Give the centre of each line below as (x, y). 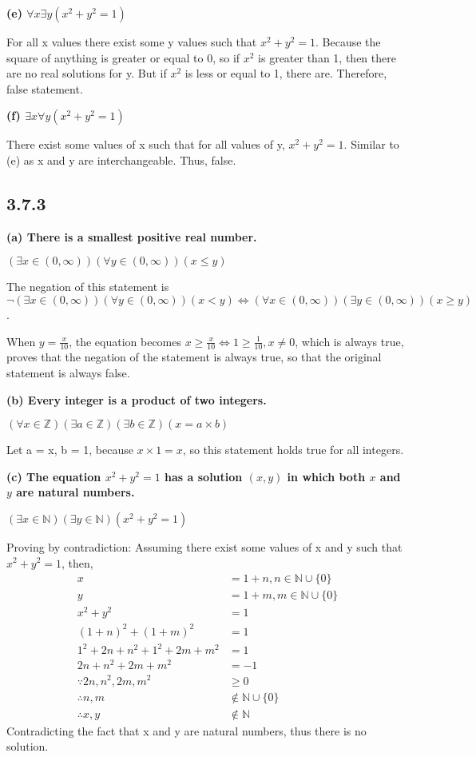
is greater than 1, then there (327, 57)
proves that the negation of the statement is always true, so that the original (194, 357)
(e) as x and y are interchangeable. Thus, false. (121, 159)
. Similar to (371, 144)
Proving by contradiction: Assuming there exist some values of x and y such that (204, 546)
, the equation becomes (125, 341)
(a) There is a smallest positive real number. (132, 236)
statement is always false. (68, 372)
